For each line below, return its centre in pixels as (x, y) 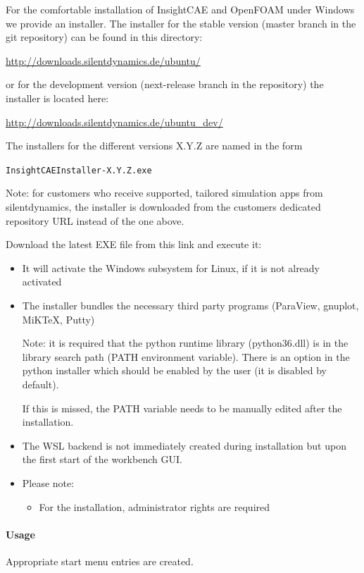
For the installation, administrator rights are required (155, 506)
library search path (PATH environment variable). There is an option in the (186, 356)
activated (42, 282)
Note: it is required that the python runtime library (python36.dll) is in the (185, 343)
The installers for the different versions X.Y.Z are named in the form (154, 146)
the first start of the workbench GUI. (102, 459)
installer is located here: (57, 98)
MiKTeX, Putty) (58, 319)
